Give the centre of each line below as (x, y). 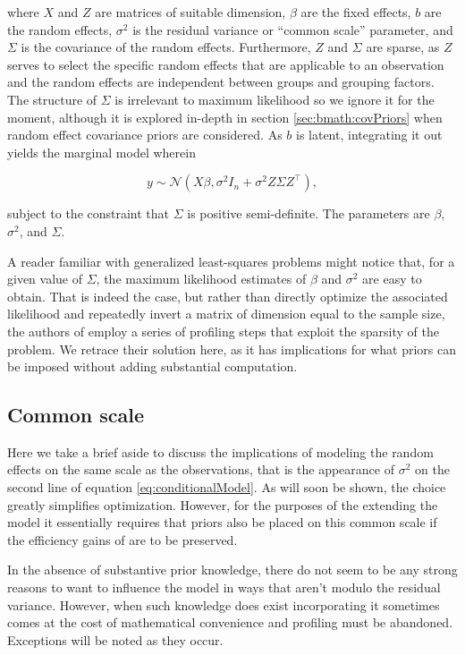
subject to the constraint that (89, 213)
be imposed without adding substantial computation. (152, 366)
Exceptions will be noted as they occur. (115, 639)
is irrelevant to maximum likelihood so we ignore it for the (275, 99)
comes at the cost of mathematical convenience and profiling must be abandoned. (230, 622)
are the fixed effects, (356, 12)
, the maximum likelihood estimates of (201, 279)
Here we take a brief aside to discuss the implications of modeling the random (220, 451)
